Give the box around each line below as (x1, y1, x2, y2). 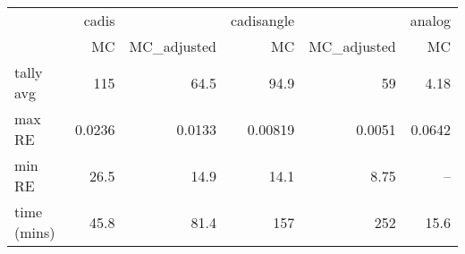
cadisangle (230, 10, 295, 30)
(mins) (14, 222, 55, 242)
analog (410, 10, 451, 30)
